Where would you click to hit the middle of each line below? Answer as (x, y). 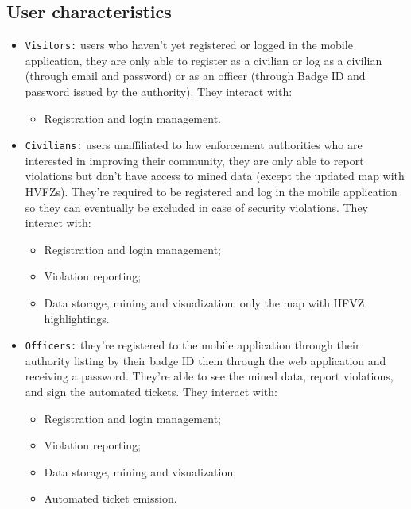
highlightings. (77, 318)
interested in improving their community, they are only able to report (194, 160)
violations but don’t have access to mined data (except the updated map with (215, 176)
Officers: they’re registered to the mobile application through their (192, 345)
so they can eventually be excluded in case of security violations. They (197, 207)
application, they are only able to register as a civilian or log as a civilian (204, 60)
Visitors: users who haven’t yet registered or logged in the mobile (189, 45)
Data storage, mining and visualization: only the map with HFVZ (204, 303)
